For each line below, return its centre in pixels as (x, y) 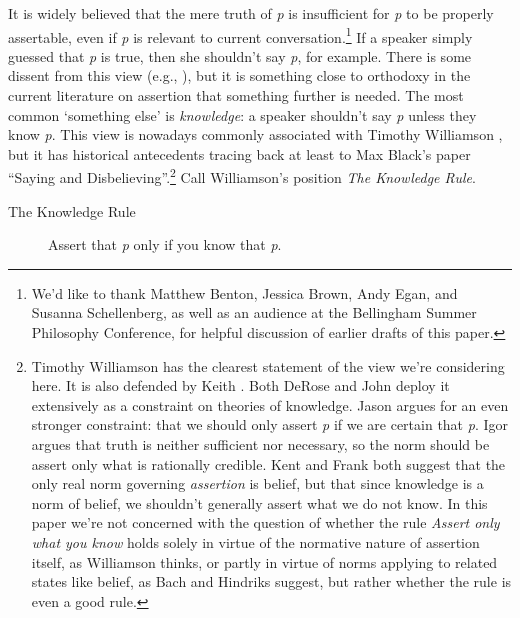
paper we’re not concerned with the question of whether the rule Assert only (265, 522)
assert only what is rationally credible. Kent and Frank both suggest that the (268, 463)
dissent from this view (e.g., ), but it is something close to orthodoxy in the (239, 75)
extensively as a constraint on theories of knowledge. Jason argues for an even (270, 404)
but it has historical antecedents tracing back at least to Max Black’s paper (239, 153)
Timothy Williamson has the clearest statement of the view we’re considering (268, 365)
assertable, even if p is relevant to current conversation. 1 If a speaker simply (240, 35)
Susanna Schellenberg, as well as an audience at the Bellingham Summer (254, 312)
